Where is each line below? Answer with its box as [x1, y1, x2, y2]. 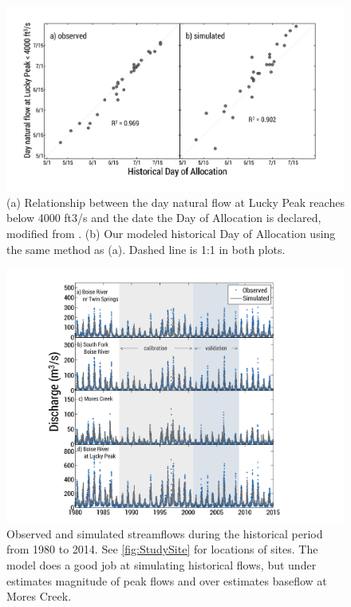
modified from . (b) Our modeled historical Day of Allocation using [6, 225, 336, 242]
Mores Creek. [6, 588, 72, 605]
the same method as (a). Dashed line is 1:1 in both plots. [6, 240, 286, 257]
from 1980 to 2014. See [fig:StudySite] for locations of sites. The [6, 541, 318, 557]
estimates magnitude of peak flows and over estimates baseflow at [6, 572, 327, 589]
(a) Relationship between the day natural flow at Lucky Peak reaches [6, 193, 345, 210]
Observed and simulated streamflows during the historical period [6, 525, 323, 542]
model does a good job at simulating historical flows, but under [6, 556, 317, 573]
